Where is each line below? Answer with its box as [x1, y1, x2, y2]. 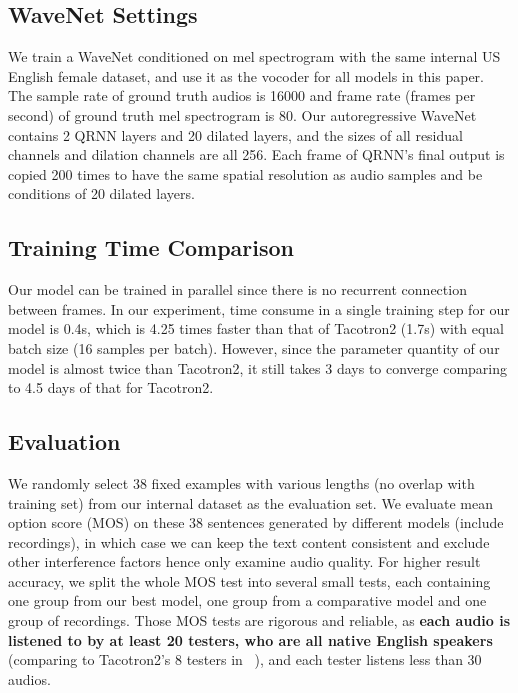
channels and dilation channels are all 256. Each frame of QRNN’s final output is [8, 144, 505, 165]
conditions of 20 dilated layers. [8, 183, 195, 204]
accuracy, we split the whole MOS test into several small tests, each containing [8, 570, 491, 591]
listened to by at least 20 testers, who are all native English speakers [8, 629, 493, 650]
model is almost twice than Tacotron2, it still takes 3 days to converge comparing [8, 357, 507, 378]
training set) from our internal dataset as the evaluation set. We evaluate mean [8, 492, 494, 513]
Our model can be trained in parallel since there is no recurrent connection [8, 279, 467, 300]
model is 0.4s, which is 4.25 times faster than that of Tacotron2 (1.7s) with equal [8, 318, 504, 339]
